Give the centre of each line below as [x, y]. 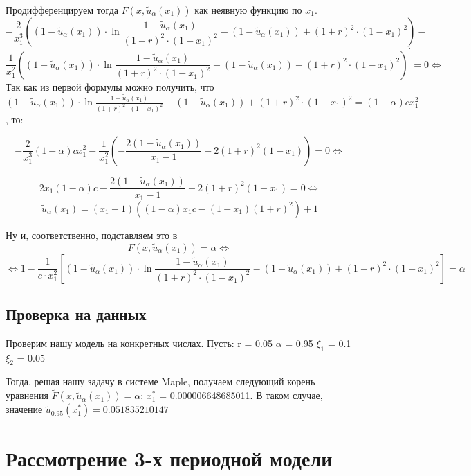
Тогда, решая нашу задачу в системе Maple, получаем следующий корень [160, 381]
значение [24, 409]
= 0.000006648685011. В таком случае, [241, 395]
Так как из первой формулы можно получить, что [110, 86]
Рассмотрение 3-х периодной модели [169, 458]
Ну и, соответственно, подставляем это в [92, 235]
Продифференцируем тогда [62, 10]
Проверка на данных [76, 314]
